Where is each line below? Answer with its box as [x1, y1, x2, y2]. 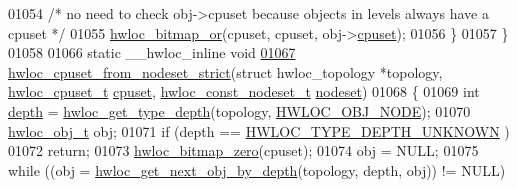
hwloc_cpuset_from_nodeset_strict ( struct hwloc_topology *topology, [8, 61, 443, 82]
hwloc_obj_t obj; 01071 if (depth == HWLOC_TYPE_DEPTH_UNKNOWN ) [8, 120, 510, 141]
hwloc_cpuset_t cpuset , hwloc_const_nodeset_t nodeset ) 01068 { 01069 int [8, 81, 480, 102]
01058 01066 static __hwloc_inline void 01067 [8, 42, 296, 63]
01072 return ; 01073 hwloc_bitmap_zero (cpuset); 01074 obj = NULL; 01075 [8, 140, 479, 161]
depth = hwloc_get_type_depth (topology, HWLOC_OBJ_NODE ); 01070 [8, 100, 471, 121]
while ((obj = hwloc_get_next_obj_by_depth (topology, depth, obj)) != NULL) [8, 159, 506, 180]
